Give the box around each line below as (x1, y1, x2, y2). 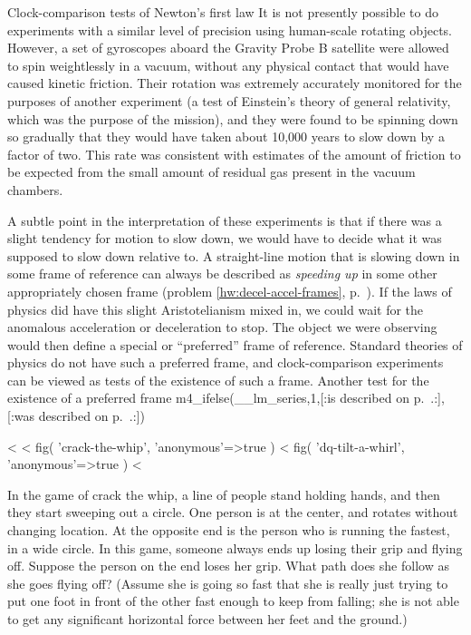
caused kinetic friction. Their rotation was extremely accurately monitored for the (7, 73, 462, 93)
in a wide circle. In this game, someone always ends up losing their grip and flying (7, 538, 463, 557)
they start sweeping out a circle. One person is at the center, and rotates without (7, 503, 458, 522)
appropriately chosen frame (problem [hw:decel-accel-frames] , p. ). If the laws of (7, 281, 452, 300)
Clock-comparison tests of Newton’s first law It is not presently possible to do (7, 3, 438, 21)
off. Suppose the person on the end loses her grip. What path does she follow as (7, 556, 449, 575)
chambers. (7, 180, 63, 199)
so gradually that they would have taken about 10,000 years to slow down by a (7, 127, 445, 146)
